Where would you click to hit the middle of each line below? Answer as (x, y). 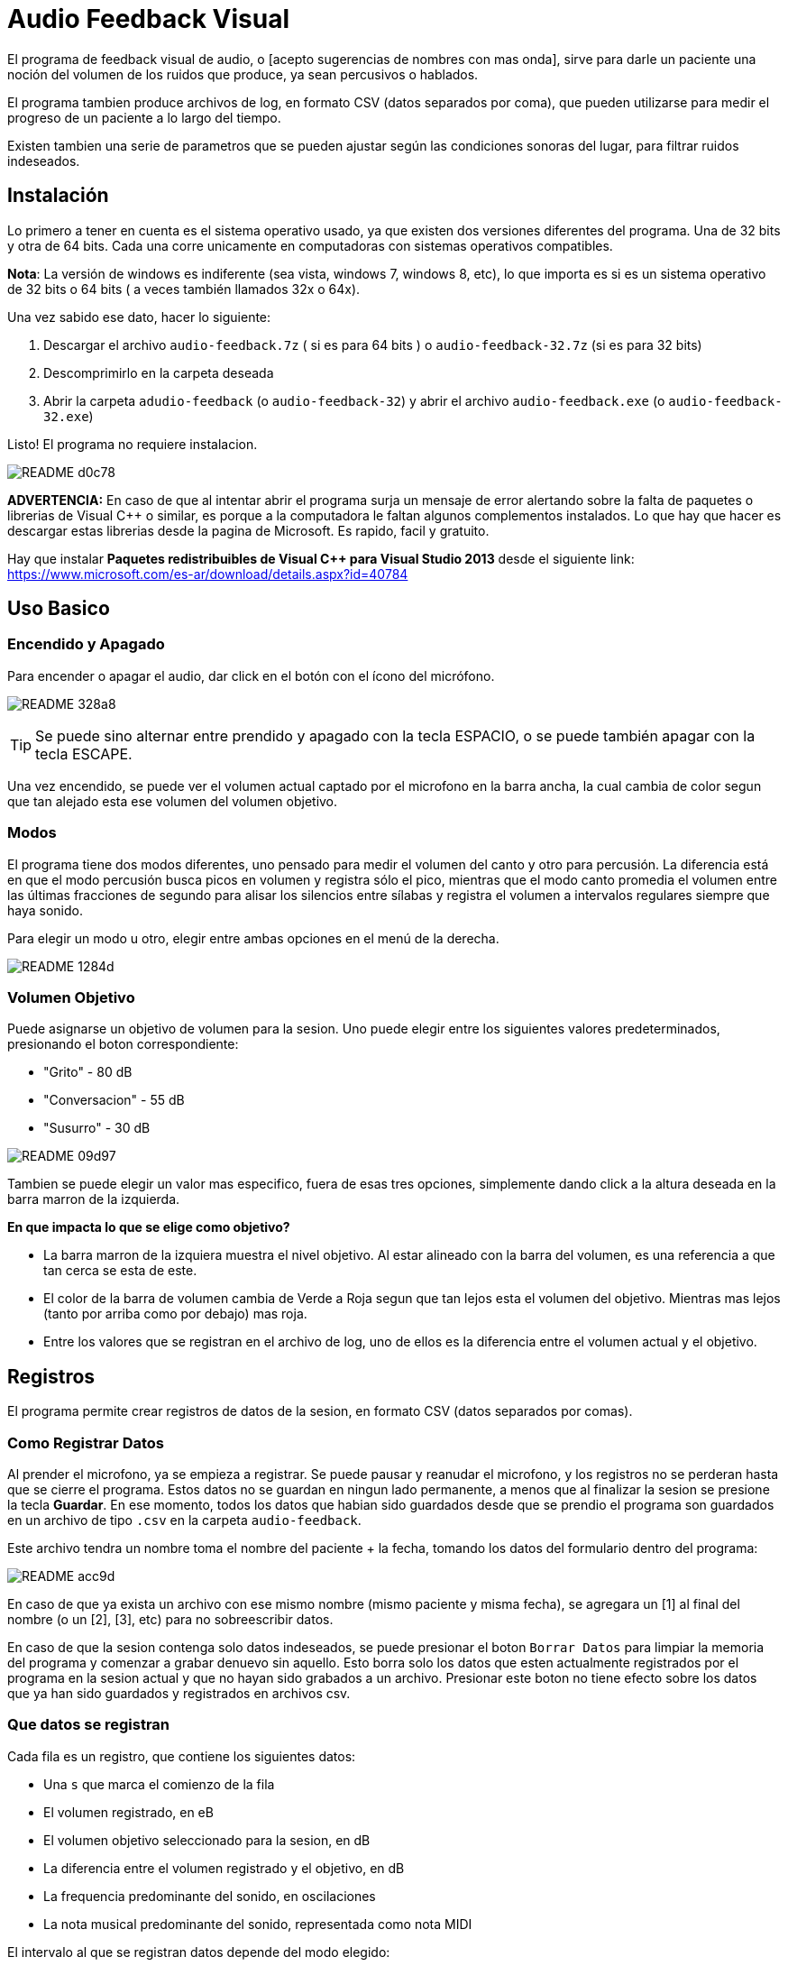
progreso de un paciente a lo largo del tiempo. (144, 117)
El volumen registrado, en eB (128, 1812)
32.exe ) (69, 416)
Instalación (58, 196)
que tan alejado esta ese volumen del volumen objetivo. (173, 801)
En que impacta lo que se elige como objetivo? (149, 1227)
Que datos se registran (89, 1725)
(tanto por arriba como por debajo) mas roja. (175, 1314)
